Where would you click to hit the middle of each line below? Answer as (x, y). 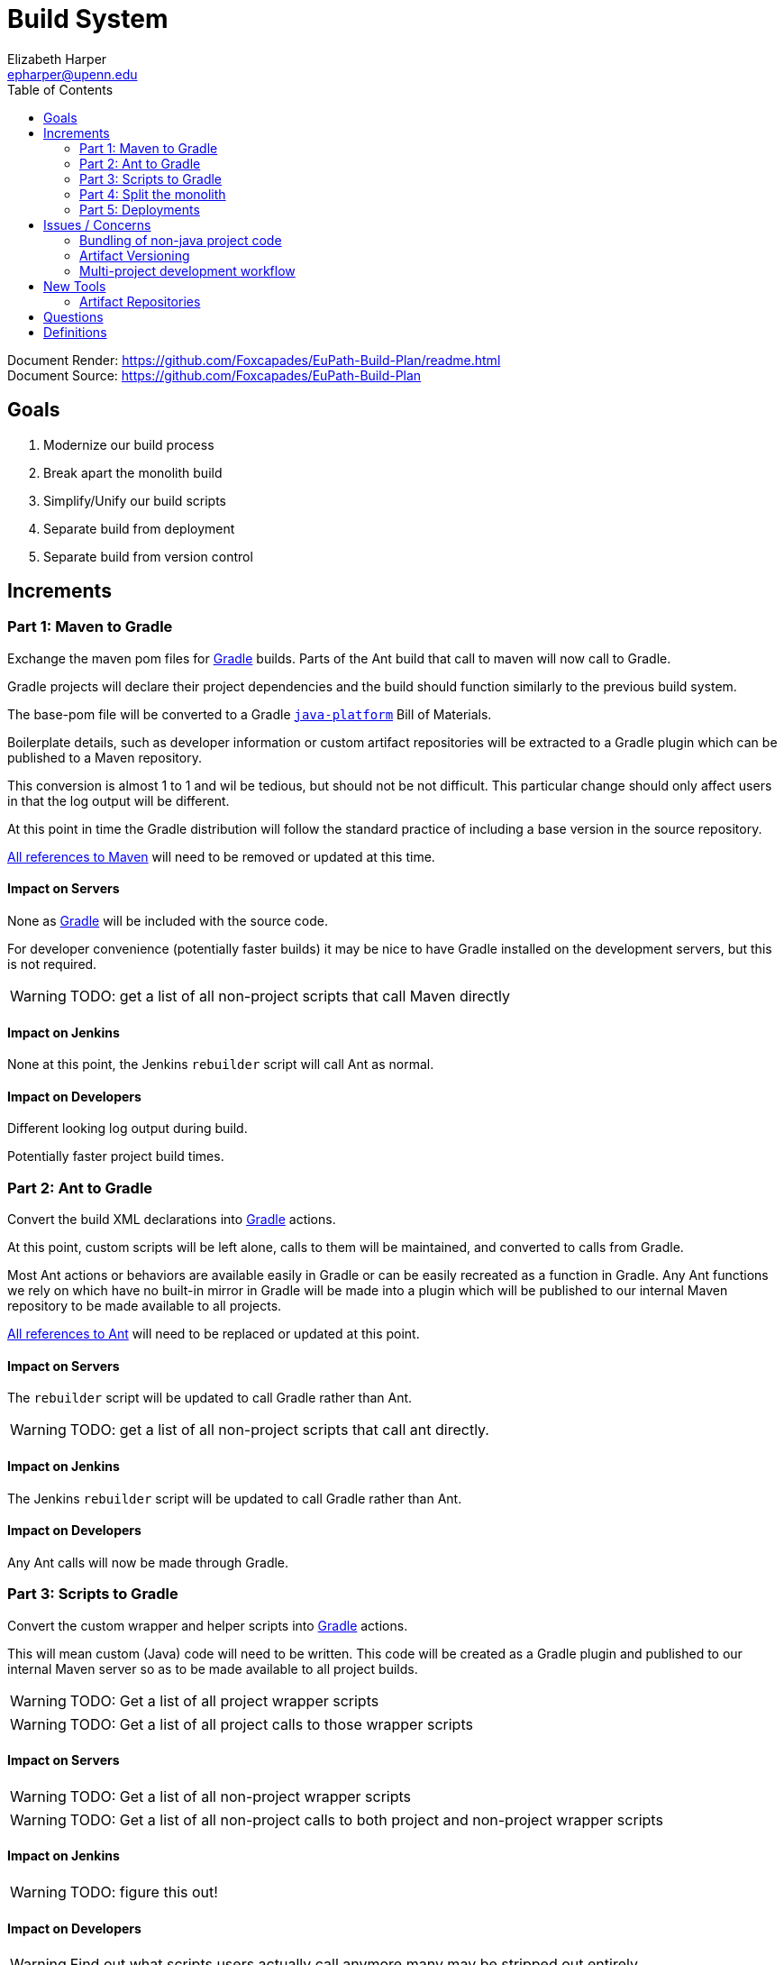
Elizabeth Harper (57, 59)
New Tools (75, 286)
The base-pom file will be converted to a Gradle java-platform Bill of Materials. (250, 714)
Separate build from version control (148, 556)
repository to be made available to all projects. (145, 1306)
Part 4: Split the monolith (153, 194)
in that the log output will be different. (119, 800)
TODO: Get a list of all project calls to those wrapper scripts (271, 1724)
